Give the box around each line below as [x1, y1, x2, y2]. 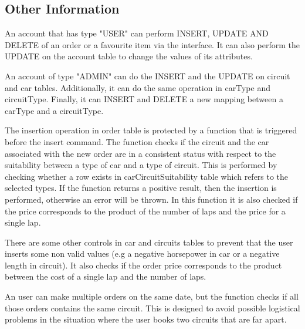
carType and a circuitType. [5, 104, 104, 116]
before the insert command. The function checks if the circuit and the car [5, 135, 269, 147]
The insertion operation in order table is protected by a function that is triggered [5, 124, 297, 136]
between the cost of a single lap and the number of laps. [5, 270, 206, 283]
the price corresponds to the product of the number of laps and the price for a [5, 204, 286, 217]
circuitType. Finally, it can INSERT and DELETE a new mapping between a [5, 93, 283, 105]
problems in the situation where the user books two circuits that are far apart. [5, 313, 287, 325]
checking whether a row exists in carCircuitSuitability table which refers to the [5, 170, 289, 182]
